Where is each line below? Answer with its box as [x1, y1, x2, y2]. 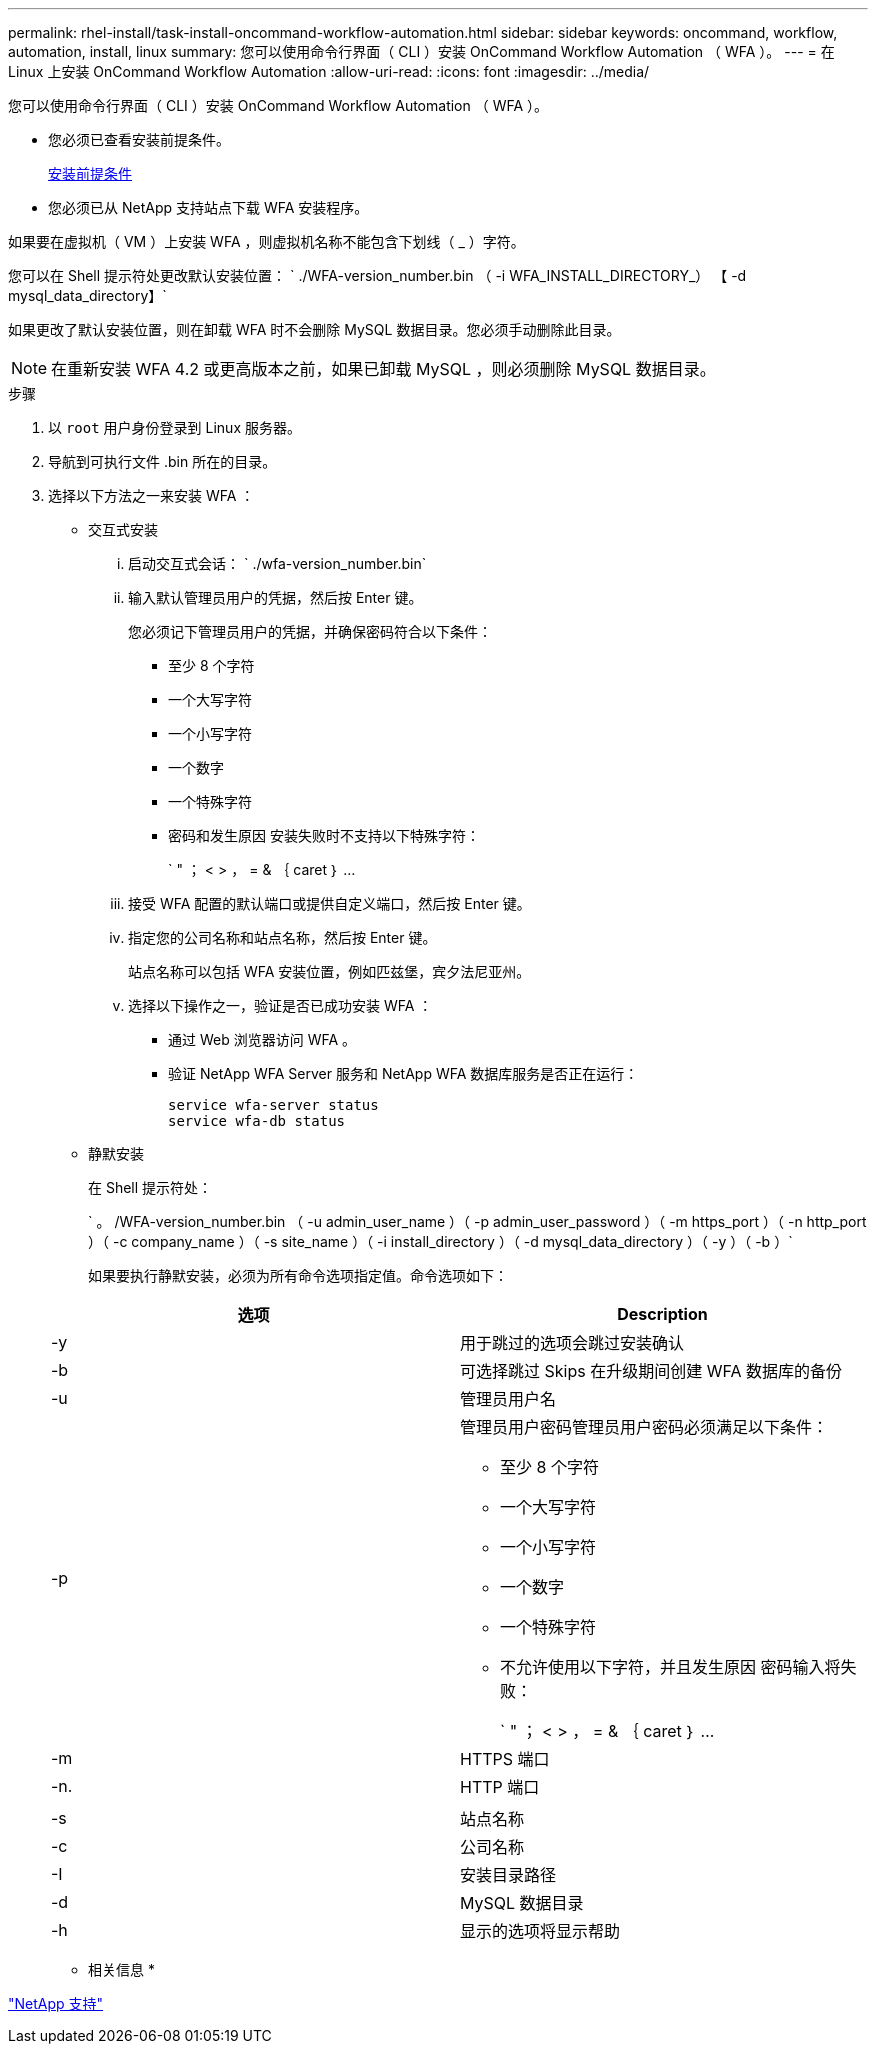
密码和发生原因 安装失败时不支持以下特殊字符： [168, 827, 480, 844]
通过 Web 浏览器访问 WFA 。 [168, 1031, 357, 1048]
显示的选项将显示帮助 [460, 1921, 621, 1941]
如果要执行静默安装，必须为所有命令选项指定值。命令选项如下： [88, 1267, 508, 1284]
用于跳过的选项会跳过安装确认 [460, 1333, 685, 1353]
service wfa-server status [168, 1097, 379, 1113]
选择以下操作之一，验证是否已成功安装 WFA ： [128, 997, 433, 1014]
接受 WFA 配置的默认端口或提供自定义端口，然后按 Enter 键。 [128, 895, 531, 912]
